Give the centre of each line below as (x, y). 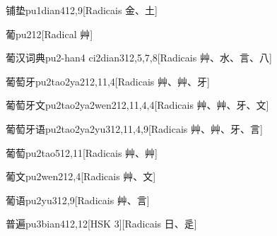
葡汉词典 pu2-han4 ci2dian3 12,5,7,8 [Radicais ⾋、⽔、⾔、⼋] (139, 58)
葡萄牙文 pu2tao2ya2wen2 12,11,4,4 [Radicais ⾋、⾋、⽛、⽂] (137, 105)
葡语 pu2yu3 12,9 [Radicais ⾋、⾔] (78, 200)
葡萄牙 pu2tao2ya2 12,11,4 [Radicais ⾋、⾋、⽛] (108, 81)
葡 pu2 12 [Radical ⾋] (49, 34)
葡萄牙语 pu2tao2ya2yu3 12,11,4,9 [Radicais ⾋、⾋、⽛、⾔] (134, 128)
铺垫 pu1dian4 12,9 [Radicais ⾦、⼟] (82, 10)
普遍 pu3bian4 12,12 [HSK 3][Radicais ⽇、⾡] (101, 224)
